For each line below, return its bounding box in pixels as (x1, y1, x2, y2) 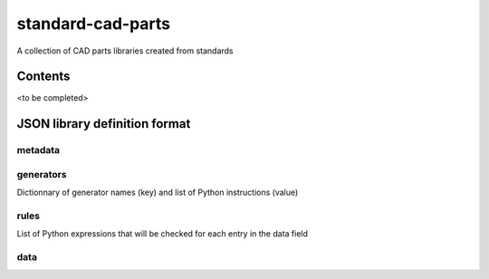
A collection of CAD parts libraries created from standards (16, 45, 235, 56)
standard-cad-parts (16, 14, 171, 34)
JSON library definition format (16, 116, 191, 131)
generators (16, 168, 67, 180)
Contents (16, 69, 71, 84)
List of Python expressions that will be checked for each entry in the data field (16, 228, 308, 239)
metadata (16, 144, 61, 157)
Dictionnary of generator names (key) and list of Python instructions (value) (16, 187, 299, 198)
